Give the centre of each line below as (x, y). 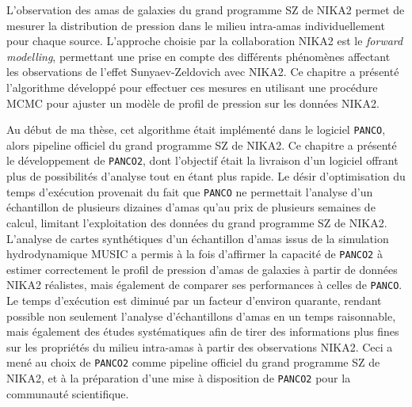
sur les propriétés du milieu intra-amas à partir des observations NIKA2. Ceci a (200, 346)
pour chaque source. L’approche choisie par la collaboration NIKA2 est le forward (205, 41)
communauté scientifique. (68, 393)
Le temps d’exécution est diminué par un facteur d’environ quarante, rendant (194, 300)
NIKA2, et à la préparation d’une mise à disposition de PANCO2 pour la (179, 378)
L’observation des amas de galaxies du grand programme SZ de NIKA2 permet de (206, 10)
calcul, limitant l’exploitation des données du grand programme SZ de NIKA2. (197, 222)
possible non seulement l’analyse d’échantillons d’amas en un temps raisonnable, (201, 316)
